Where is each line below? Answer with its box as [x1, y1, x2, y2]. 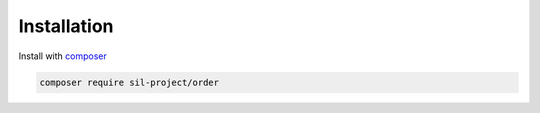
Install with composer [18, 50, 107, 62]
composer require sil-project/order [39, 76, 220, 88]
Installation [18, 15, 114, 37]
